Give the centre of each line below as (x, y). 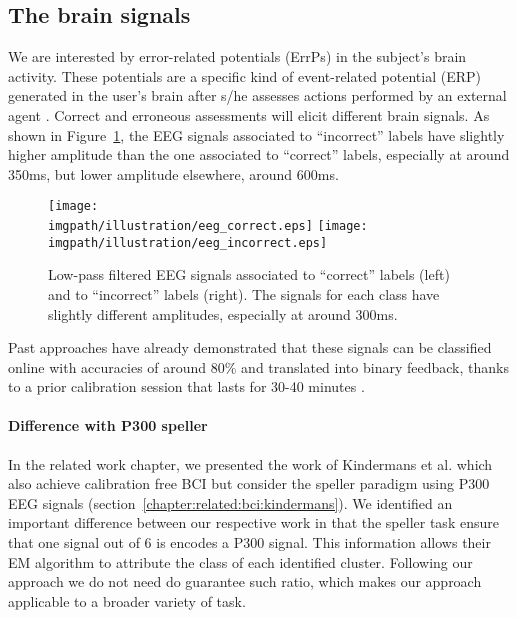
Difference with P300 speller (108, 425)
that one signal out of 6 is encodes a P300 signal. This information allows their (249, 542)
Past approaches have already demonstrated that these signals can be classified (250, 347)
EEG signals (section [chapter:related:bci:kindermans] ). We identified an (230, 502)
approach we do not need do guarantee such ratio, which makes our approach (245, 581)
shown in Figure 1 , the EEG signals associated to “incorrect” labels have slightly (256, 134)
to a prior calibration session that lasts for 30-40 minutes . (186, 386)
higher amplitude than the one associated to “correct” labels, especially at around (259, 154)
